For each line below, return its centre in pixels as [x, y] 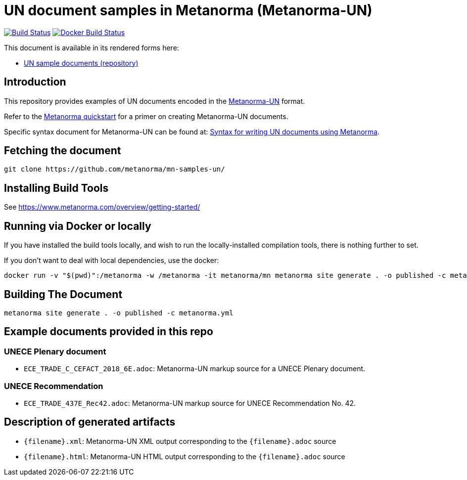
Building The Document [63, 294]
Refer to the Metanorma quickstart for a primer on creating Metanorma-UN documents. [146, 116]
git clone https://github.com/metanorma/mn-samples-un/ [115, 169]
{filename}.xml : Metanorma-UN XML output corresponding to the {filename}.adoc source [180, 441]
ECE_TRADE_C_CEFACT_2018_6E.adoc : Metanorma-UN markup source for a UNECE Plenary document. [195, 369]
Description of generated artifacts [90, 422]
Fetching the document [63, 151]
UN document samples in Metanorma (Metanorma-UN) [188, 10]
